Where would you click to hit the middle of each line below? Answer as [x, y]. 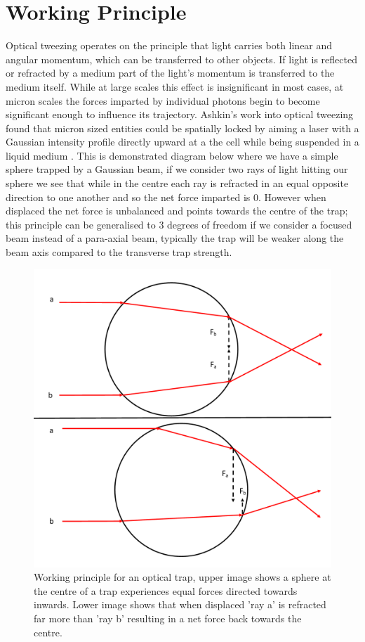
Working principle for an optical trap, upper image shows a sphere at [182, 577]
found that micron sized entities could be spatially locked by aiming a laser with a [182, 128]
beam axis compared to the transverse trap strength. [119, 252]
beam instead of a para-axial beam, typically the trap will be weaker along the [175, 238]
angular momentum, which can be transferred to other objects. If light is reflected [181, 59]
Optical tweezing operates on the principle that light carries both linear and [169, 45]
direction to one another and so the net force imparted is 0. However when [166, 197]
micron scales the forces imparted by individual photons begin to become [163, 100]
